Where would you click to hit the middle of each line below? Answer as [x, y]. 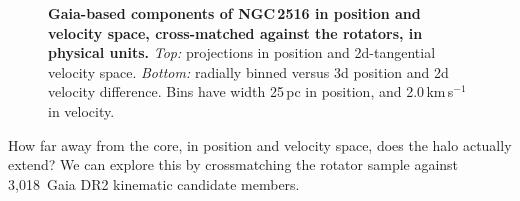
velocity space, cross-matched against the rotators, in [235, 32]
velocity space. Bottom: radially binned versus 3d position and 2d [248, 71]
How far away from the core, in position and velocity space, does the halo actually [260, 144]
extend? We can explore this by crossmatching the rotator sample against [233, 164]
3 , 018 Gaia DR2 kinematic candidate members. [154, 183]
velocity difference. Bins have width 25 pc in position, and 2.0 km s [251, 91]
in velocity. [81, 110]
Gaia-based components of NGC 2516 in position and [234, 13]
